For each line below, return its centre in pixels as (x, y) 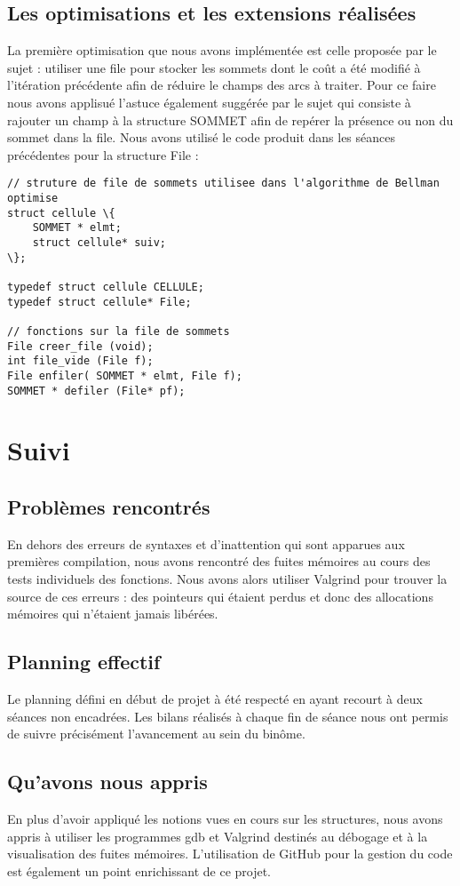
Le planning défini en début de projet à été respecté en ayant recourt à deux (215, 698)
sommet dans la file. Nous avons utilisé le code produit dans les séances (202, 137)
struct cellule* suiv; (99, 242)
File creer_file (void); (80, 346)
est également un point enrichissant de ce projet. (139, 870)
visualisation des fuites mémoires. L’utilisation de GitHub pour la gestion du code (230, 854)
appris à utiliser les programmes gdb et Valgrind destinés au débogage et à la (218, 836)
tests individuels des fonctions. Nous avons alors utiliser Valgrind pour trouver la (227, 578)
